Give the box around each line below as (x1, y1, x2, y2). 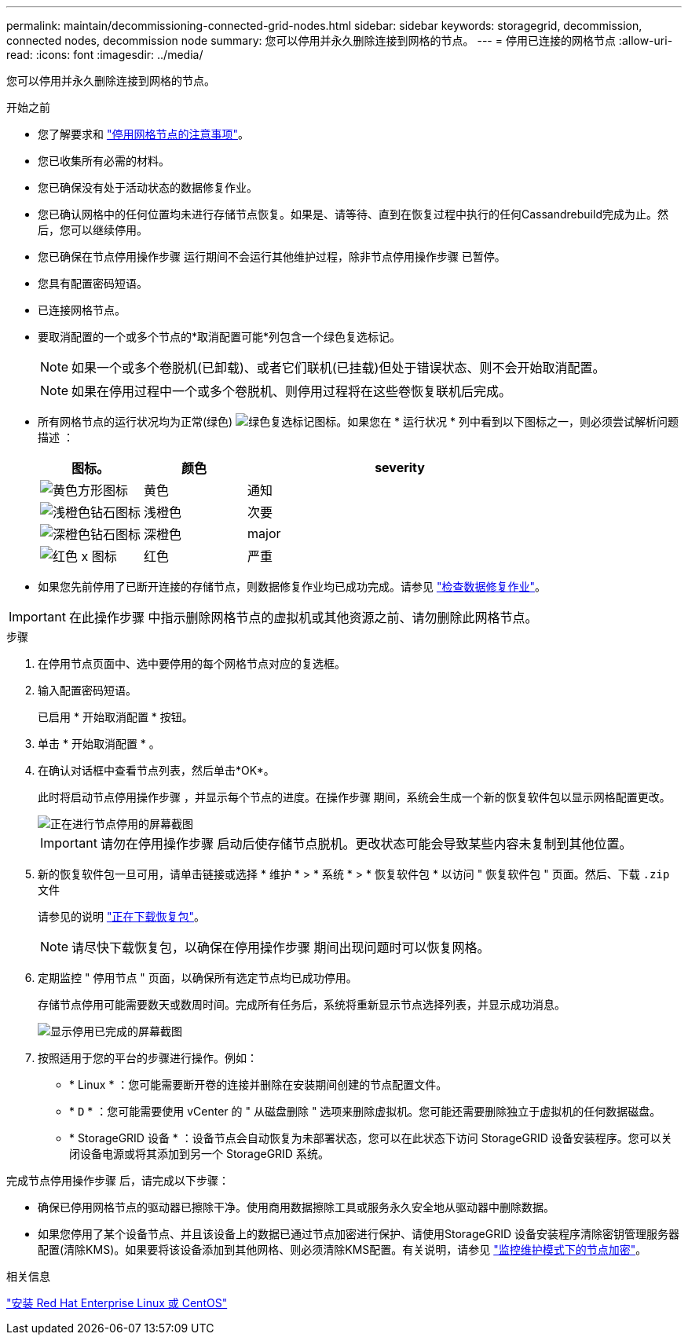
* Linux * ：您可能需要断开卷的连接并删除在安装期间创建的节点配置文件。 (69, 1078, 448, 1091)
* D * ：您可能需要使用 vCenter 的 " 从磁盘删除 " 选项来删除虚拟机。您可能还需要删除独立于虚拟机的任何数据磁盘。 (69, 1105, 661, 1118)
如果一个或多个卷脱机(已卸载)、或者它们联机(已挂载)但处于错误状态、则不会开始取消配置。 (71, 360, 606, 376)
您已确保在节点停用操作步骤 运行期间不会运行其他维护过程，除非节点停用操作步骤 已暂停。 (38, 250, 506, 263)
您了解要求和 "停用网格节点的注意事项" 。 (38, 127, 249, 141)
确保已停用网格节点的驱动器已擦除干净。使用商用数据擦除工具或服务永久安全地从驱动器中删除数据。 (38, 1200, 554, 1214)
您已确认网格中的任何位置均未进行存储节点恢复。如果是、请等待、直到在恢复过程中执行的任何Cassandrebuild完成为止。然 (38, 207, 668, 221)
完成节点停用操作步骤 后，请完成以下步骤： (6, 1174, 229, 1187)
